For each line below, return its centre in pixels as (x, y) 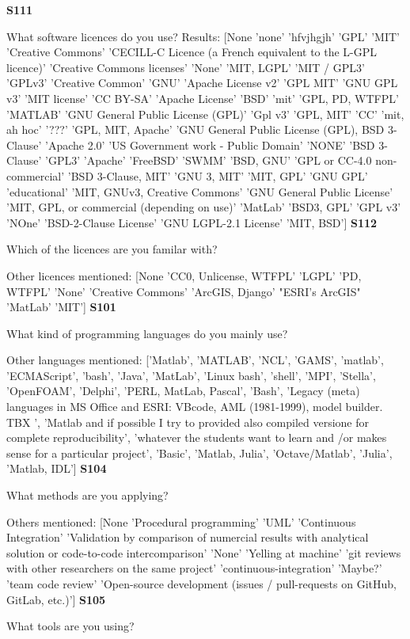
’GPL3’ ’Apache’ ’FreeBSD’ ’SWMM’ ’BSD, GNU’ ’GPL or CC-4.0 (209, 160)
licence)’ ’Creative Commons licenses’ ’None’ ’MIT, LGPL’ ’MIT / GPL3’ (186, 67)
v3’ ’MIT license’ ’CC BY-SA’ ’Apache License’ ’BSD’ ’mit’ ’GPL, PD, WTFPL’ (203, 98)
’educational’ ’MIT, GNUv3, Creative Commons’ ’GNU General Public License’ (200, 191)
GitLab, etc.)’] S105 (56, 599)
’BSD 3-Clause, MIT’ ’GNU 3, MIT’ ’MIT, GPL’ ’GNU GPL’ (218, 175)
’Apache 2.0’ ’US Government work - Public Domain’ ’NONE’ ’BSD (210, 145)
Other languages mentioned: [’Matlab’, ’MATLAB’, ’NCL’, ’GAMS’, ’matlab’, (195, 360)
